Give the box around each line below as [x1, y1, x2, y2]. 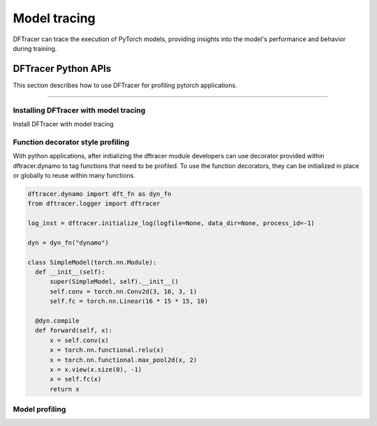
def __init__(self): [35, 268, 105, 276]
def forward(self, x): [35, 326, 113, 335]
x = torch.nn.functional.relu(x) [50, 346, 164, 354]
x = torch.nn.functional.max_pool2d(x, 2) [50, 356, 198, 364]
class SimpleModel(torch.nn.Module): [27, 258, 157, 266]
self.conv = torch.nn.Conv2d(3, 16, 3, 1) [50, 287, 198, 296]
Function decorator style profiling [13, 137, 130, 146]
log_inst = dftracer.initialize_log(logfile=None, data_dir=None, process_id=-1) [27, 220, 316, 227]
